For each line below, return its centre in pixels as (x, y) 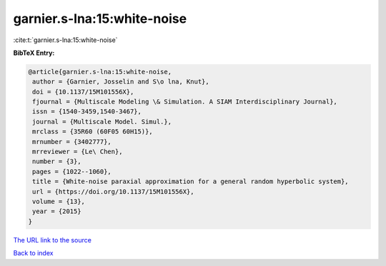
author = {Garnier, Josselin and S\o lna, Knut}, (121, 82)
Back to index (33, 253)
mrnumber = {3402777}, (72, 142)
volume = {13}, (59, 201)
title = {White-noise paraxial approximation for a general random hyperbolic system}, (191, 181)
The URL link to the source (53, 240)
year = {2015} (57, 211)
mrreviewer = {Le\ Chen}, (78, 152)
